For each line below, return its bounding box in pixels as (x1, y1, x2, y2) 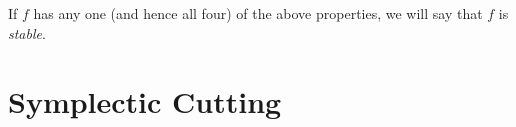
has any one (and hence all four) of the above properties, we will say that (33, 3, 483, 23)
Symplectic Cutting (8, 81, 282, 122)
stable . (8, 22, 46, 43)
